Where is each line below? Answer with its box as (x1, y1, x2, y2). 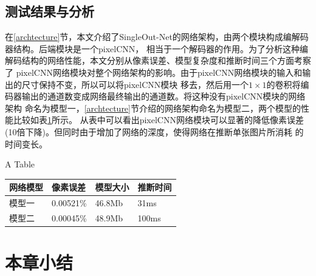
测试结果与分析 (5, 2, 94, 21)
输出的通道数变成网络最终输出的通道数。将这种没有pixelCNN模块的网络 (21, 90, 306, 103)
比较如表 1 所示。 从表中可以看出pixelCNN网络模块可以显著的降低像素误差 (13, 113, 304, 126)
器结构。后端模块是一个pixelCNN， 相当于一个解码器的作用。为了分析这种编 (5, 42, 308, 55)
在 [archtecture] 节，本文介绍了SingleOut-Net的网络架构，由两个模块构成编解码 (5, 30, 309, 43)
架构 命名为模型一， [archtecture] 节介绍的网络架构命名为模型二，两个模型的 (5, 101, 301, 114)
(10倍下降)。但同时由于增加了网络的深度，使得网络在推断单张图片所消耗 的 (5, 125, 304, 138)
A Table (5, 158, 35, 170)
